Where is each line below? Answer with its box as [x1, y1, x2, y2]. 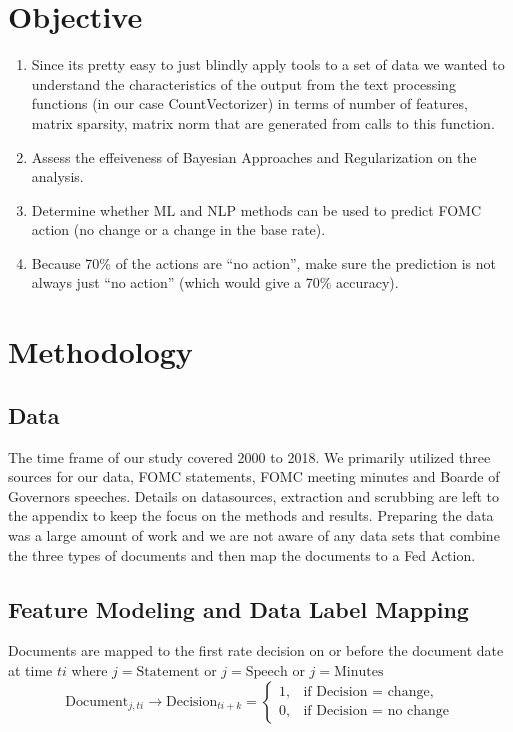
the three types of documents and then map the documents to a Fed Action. [8, 544, 476, 565]
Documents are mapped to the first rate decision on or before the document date [8, 640, 504, 661]
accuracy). [336, 272, 399, 293]
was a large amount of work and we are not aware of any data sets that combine [8, 525, 500, 546]
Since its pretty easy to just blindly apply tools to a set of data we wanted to [31, 54, 505, 75]
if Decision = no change [303, 704, 450, 719]
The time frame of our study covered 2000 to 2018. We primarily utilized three [8, 446, 491, 467]
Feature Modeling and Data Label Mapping [8, 593, 469, 624]
